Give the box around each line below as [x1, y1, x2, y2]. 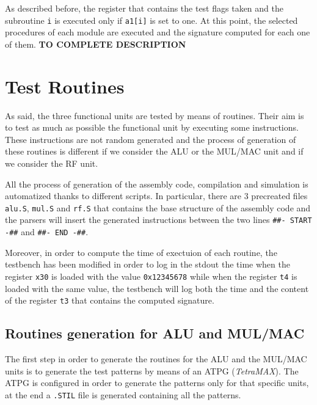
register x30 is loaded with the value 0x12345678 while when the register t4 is [5, 269, 297, 282]
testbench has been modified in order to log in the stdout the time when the [5, 258, 290, 271]
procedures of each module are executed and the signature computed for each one [5, 26, 310, 38]
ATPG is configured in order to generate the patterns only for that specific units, [5, 376, 309, 389]
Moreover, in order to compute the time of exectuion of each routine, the [5, 246, 277, 258]
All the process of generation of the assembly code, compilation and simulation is [5, 177, 308, 190]
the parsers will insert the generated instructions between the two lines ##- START [5, 213, 312, 226]
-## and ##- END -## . [5, 225, 89, 238]
